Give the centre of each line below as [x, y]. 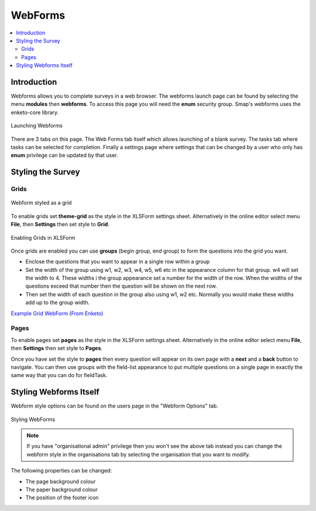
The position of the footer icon [62, 498]
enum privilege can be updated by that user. [64, 156]
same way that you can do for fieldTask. [59, 375]
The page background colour [61, 481]
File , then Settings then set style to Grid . [60, 225]
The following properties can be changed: [61, 471]
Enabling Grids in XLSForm [43, 237]
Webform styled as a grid [41, 203]
